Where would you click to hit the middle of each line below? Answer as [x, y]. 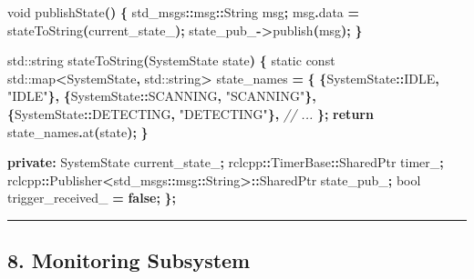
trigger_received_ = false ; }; [92, 198]
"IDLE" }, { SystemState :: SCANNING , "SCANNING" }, [162, 96]
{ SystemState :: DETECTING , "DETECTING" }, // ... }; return [191, 113]
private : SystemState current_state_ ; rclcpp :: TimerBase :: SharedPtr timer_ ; [226, 162]
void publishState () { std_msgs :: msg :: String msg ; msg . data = [184, 12]
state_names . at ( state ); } [78, 131]
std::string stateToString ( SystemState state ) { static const [171, 60]
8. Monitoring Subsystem [129, 260]
